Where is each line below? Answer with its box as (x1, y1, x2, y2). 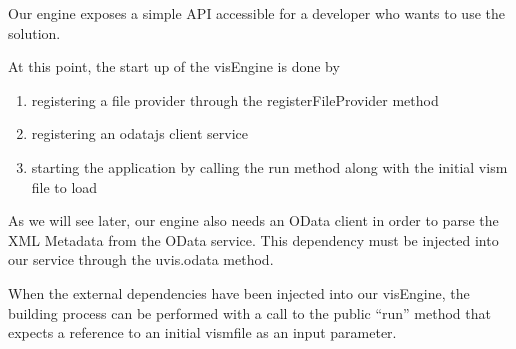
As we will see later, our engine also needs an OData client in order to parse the (8, 210, 499, 231)
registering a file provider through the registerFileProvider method (31, 89, 439, 110)
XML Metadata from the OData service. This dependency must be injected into (8, 229, 499, 250)
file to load (31, 176, 98, 197)
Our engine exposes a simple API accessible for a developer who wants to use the (8, 3, 505, 23)
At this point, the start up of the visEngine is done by (8, 56, 340, 77)
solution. (8, 22, 61, 43)
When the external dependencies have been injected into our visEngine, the (8, 282, 470, 303)
